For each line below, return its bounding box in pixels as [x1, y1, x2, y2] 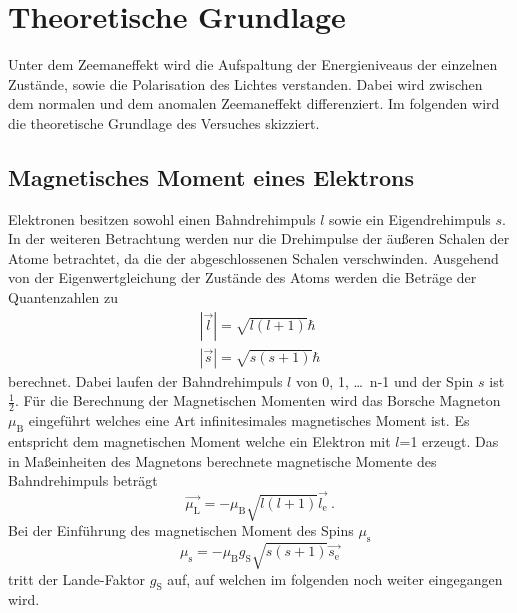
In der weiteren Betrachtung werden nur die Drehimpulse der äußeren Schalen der [8, 228, 510, 249]
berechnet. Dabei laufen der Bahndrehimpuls [8, 370, 283, 391]
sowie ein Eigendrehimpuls [329, 208, 491, 229]
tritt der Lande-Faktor [8, 568, 146, 589]
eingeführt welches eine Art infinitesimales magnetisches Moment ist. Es [28, 410, 470, 431]
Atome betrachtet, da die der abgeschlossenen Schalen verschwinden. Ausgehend [8, 247, 499, 268]
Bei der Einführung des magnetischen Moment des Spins [8, 520, 354, 541]
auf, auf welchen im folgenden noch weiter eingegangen [167, 568, 503, 589]
